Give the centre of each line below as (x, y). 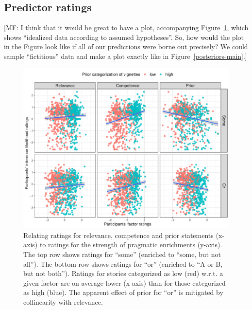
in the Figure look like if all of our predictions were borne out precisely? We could (126, 46)
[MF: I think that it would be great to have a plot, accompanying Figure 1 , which (126, 27)
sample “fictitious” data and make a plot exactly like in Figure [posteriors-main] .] (126, 56)
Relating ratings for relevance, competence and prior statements (118, 235)
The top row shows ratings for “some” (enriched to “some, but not (122, 254)
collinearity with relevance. (63, 301)
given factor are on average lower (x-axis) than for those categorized (125, 283)
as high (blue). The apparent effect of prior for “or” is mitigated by (123, 292)
